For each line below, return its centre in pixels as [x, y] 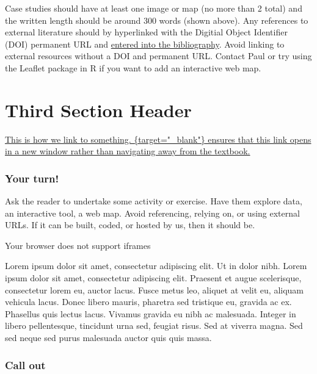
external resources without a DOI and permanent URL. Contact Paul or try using [158, 56]
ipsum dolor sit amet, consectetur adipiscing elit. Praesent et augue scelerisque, [153, 278]
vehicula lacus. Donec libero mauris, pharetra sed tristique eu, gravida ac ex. [148, 302]
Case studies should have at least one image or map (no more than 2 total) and [154, 8]
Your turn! [32, 178]
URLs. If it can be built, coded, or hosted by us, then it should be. [130, 225]
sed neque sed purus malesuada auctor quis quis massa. [108, 338]
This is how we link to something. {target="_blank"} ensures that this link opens [158, 139]
